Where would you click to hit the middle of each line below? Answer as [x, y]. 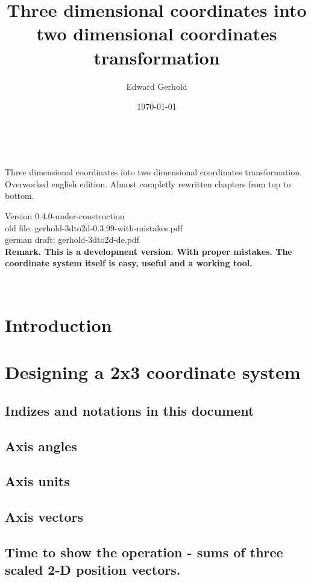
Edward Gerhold [157, 86]
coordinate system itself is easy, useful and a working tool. [129, 263]
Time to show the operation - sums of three [144, 552]
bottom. [20, 196]
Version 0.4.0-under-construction [65, 216]
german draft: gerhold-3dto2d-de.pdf [72, 239]
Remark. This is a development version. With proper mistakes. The [149, 251]
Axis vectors [44, 517]
